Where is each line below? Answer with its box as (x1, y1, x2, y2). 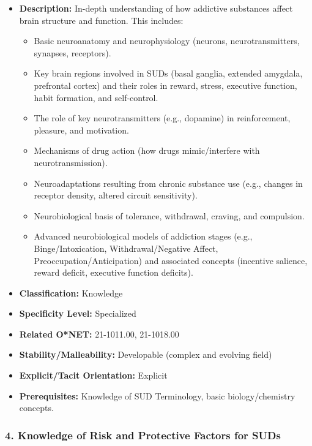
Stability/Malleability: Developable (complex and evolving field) (19, 348, 272, 361)
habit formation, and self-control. (34, 91, 158, 104)
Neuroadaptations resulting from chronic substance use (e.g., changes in (34, 176, 303, 189)
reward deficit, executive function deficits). (34, 266, 193, 279)
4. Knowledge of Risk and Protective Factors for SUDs (5, 427, 281, 442)
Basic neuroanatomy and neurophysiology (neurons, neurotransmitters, (34, 34, 300, 47)
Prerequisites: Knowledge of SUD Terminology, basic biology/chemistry (19, 389, 295, 402)
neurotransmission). (34, 156, 108, 168)
